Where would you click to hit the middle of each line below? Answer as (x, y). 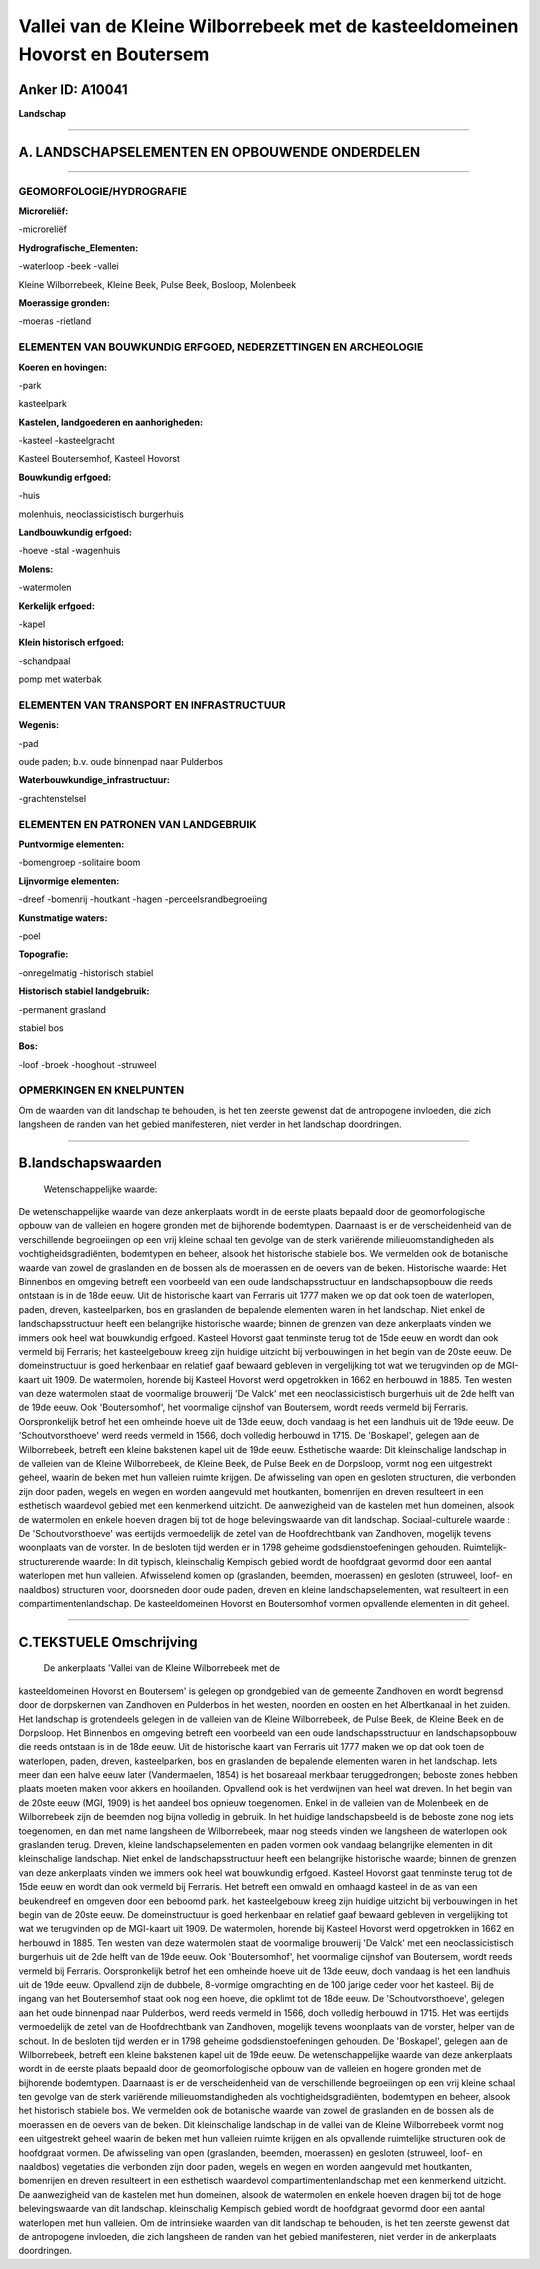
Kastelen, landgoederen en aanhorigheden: (111, 422)
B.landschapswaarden (90, 1163)
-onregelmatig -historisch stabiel (86, 972)
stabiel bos (41, 1027)
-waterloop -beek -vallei (68, 266)
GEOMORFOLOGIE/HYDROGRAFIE (102, 191)
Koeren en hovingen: (63, 367)
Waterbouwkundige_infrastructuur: (94, 780)
